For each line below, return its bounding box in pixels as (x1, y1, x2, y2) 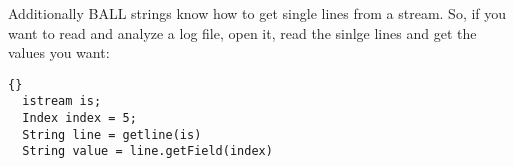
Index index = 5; (22, 111, 137, 126)
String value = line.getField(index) (22, 144, 273, 159)
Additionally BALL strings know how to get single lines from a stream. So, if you (8, 3, 507, 23)
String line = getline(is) (22, 127, 202, 142)
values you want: (8, 42, 110, 63)
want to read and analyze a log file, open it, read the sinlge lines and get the (8, 22, 477, 43)
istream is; (22, 94, 102, 109)
